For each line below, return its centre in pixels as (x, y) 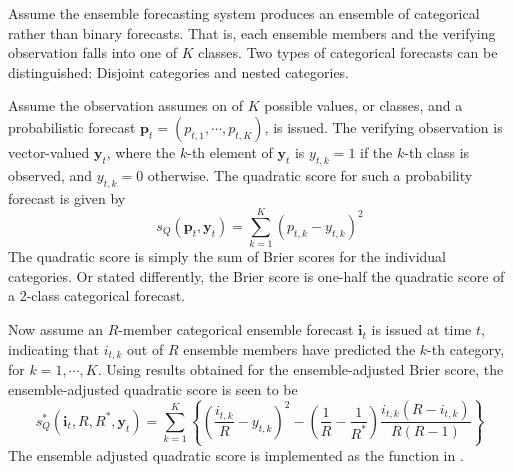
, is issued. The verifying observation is (383, 126)
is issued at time (421, 329)
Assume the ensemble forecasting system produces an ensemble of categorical (244, 13)
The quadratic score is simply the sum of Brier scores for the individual (227, 256)
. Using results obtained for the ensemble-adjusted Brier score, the (300, 369)
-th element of (230, 151)
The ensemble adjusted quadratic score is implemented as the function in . (236, 454)
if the (376, 151)
